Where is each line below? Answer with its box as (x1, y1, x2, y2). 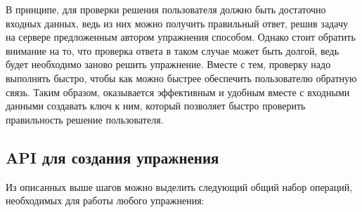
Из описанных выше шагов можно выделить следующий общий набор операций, (6, 179, 353, 194)
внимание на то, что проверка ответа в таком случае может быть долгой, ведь (6, 43, 340, 58)
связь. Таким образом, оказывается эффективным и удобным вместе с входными (6, 84, 350, 99)
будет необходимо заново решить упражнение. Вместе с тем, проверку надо (6, 57, 331, 72)
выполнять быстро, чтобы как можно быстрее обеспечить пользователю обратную (6, 70, 357, 85)
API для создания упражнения (6, 146, 219, 168)
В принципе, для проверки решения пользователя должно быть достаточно (6, 2, 326, 16)
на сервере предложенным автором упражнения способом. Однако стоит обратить (6, 29, 356, 44)
